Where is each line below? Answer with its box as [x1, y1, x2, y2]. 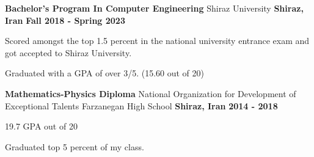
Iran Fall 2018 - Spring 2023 [5, 13, 125, 26]
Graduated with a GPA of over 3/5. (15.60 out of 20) [5, 67, 204, 79]
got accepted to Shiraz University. [5, 46, 132, 59]
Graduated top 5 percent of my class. [5, 140, 144, 153]
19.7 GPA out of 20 [5, 120, 78, 133]
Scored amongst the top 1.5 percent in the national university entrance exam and [5, 34, 310, 47]
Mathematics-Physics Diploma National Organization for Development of [5, 87, 296, 100]
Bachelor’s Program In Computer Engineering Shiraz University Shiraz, [5, 2, 304, 14]
